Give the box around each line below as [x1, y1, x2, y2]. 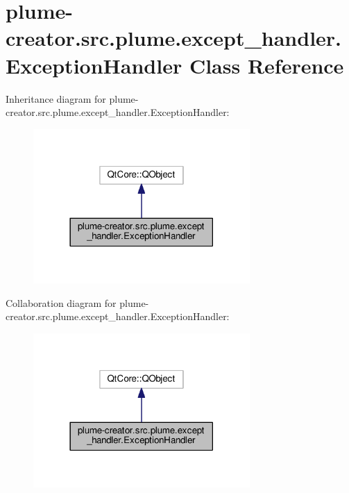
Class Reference [189, 51, 344, 79]
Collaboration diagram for [6, 295, 117, 310]
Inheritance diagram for [6, 91, 106, 106]
